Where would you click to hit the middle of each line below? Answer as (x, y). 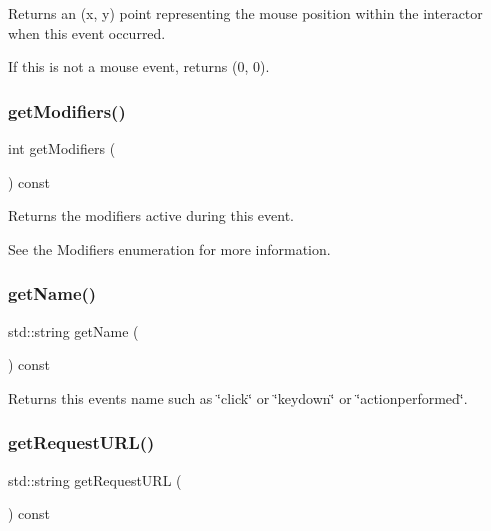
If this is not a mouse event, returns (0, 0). (139, 66)
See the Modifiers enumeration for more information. (169, 248)
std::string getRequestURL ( (95, 479)
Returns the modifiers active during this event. (151, 215)
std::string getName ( (73, 330)
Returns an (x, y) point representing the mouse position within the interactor (245, 13)
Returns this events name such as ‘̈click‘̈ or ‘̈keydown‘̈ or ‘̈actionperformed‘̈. (238, 397)
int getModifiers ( (62, 148)
